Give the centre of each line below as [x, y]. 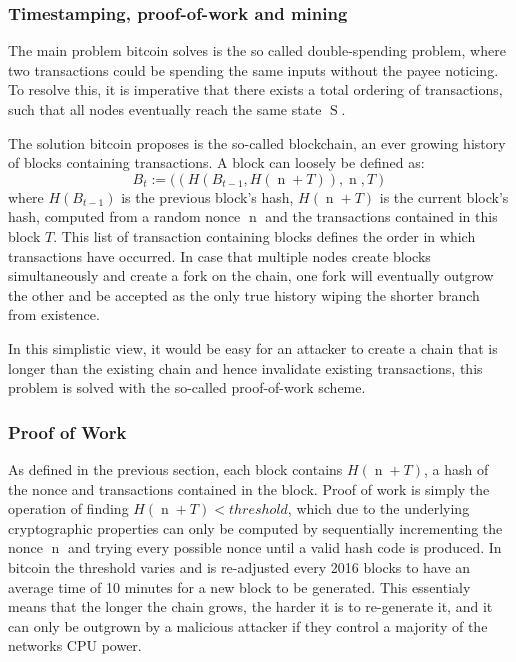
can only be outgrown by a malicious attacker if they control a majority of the [248, 625]
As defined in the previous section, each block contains [175, 468]
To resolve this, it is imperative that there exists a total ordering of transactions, [255, 89]
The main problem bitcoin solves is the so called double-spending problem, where [257, 50]
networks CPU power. [75, 645]
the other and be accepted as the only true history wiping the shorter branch [244, 294]
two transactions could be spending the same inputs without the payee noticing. [253, 69]
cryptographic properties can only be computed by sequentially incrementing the [255, 527]
